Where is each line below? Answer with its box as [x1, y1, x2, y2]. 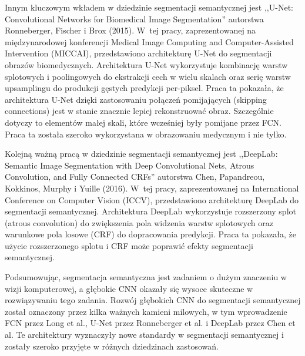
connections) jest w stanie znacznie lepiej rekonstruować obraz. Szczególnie [5, 105, 274, 117]
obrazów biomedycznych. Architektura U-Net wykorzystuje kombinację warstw [5, 58, 288, 70]
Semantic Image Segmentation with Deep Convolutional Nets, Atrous [5, 159, 254, 171]
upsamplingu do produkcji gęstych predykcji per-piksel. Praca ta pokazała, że [5, 82, 284, 94]
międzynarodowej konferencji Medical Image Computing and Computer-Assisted [5, 35, 294, 48]
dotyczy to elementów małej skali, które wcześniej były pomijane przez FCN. [5, 116, 281, 128]
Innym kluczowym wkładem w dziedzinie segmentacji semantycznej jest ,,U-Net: [5, 1, 293, 13]
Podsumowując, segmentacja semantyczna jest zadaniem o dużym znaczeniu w [5, 271, 287, 283]
